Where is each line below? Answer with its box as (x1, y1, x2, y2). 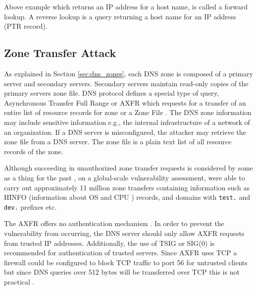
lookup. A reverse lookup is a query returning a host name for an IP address (4, 11, 236, 21)
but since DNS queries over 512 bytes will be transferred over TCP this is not (4, 267, 240, 277)
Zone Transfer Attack (4, 45, 116, 60)
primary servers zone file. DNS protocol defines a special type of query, (4, 88, 219, 98)
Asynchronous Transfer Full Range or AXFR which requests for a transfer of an (4, 97, 246, 108)
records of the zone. (4, 146, 63, 156)
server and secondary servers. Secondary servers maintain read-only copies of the (4, 78, 249, 88)
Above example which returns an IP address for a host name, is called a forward (4, 1, 248, 11)
